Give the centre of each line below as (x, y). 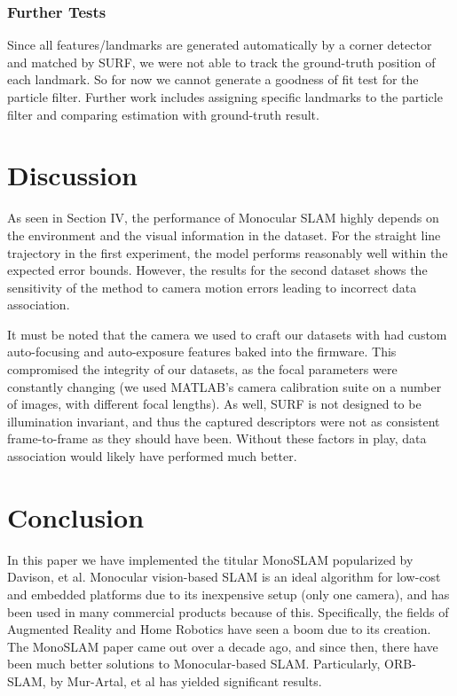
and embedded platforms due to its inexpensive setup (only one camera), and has (228, 594)
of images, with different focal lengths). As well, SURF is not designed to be (214, 404)
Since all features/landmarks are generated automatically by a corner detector (220, 45)
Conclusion (76, 516)
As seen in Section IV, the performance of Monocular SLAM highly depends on (223, 218)
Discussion (72, 175)
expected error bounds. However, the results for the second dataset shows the (217, 270)
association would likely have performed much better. (152, 456)
